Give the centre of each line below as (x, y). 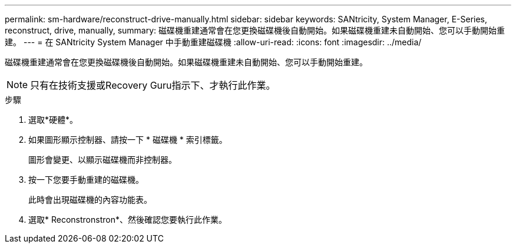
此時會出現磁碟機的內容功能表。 (90, 200)
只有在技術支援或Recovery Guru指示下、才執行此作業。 (153, 85)
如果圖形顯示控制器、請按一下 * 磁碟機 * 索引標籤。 (128, 140)
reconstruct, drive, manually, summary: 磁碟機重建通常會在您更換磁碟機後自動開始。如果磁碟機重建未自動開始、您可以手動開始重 (255, 30)
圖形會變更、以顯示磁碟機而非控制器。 (102, 160)
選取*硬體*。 (53, 120)
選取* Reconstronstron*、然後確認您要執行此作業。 (128, 219)
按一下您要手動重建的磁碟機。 (86, 180)
